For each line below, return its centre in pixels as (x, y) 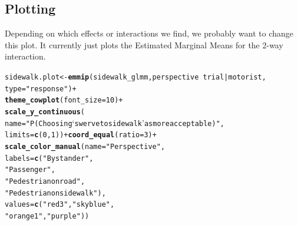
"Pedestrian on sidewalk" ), (55, 193)
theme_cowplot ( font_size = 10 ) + (64, 100)
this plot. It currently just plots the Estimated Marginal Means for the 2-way (144, 44)
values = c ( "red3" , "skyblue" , (60, 205)
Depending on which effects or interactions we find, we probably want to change (149, 33)
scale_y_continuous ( (45, 112)
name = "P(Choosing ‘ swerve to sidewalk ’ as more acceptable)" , (115, 122)
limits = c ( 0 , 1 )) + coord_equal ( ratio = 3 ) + (81, 135)
